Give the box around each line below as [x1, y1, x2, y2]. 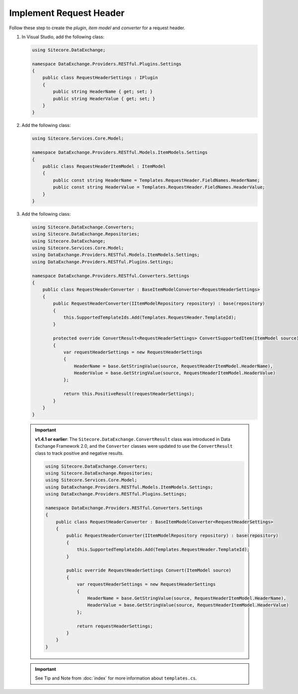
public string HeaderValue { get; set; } [53, 96, 155, 101]
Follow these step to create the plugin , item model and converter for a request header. [9, 25, 186, 31]
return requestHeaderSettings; [76, 623, 153, 629]
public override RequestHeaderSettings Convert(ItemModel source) [66, 567, 232, 573]
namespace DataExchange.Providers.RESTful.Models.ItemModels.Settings [32, 149, 208, 155]
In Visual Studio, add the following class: [21, 34, 104, 40]
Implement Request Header [9, 7, 125, 18]
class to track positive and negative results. [35, 450, 124, 456]
